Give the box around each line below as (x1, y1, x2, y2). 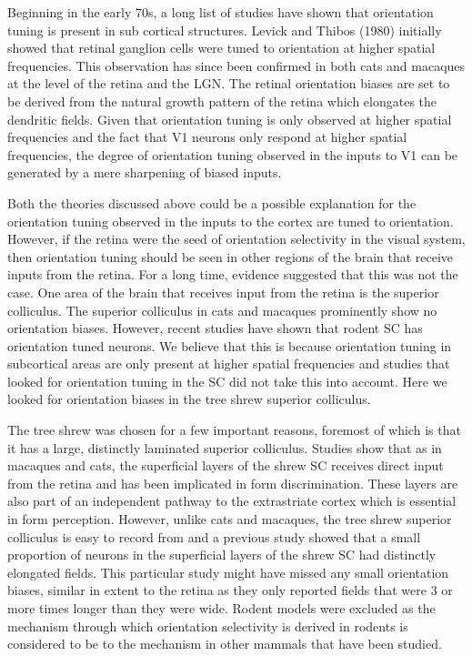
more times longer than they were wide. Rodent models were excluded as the (7, 599, 436, 617)
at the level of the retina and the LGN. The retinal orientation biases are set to (7, 74, 450, 93)
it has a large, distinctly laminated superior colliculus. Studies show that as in (7, 438, 442, 457)
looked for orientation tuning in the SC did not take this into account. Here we (7, 371, 447, 390)
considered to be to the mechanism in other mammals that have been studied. (7, 634, 442, 653)
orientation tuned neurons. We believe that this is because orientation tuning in (7, 336, 452, 355)
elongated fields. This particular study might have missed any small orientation (7, 562, 449, 581)
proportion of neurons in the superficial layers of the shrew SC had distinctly (7, 545, 437, 564)
